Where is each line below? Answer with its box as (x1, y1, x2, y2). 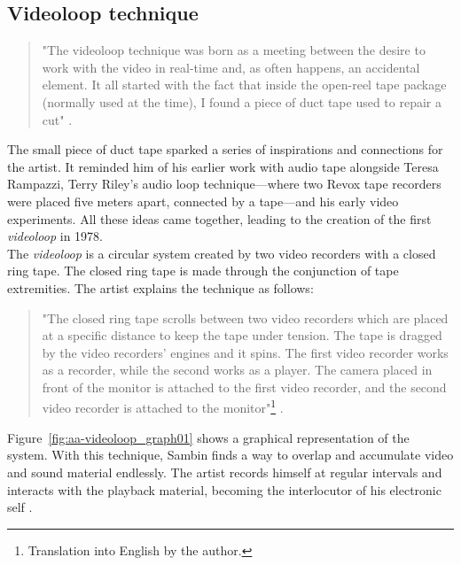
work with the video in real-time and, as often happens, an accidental (42, 58, 420, 76)
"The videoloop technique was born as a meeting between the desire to (42, 41, 426, 59)
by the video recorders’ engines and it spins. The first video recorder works (42, 343, 449, 361)
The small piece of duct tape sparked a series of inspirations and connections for (7, 140, 443, 159)
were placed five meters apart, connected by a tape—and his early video (7, 191, 399, 210)
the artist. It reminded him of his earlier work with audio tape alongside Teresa (7, 157, 439, 175)
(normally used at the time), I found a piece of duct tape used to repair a (42, 92, 442, 111)
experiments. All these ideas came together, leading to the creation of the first (7, 209, 432, 228)
